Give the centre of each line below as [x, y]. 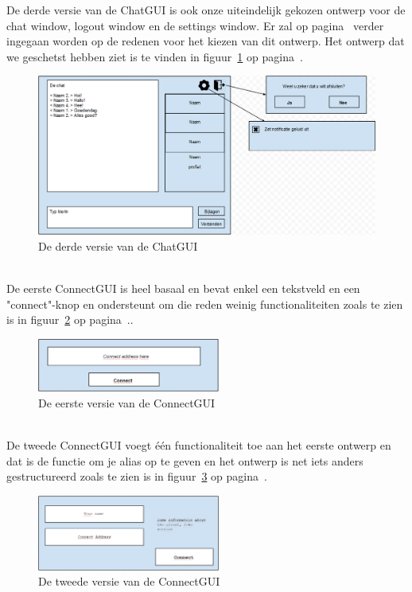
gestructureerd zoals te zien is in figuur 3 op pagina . [137, 476]
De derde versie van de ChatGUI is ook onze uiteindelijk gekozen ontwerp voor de [206, 10]
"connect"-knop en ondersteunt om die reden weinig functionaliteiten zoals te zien [205, 304]
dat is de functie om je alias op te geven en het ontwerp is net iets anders [185, 460]
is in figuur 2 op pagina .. [70, 319]
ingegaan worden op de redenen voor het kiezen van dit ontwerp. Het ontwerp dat [206, 41]
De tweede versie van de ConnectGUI [129, 581]
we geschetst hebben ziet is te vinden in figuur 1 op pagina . [155, 56]
